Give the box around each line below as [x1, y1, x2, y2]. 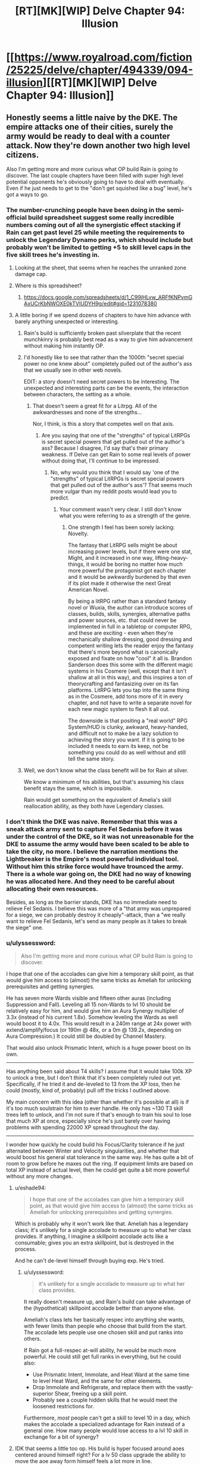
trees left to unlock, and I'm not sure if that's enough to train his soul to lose [6, 1111, 192, 1118]
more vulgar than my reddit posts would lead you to [50, 488, 177, 495]
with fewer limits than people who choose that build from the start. [23, 1322, 187, 1329]
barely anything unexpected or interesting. [14, 318, 120, 325]
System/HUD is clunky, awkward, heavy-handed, [68, 724, 189, 731]
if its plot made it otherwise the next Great [68, 580, 171, 587]
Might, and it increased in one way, [68, 554, 154, 562]
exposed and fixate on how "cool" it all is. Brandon [68, 655, 192, 662]
